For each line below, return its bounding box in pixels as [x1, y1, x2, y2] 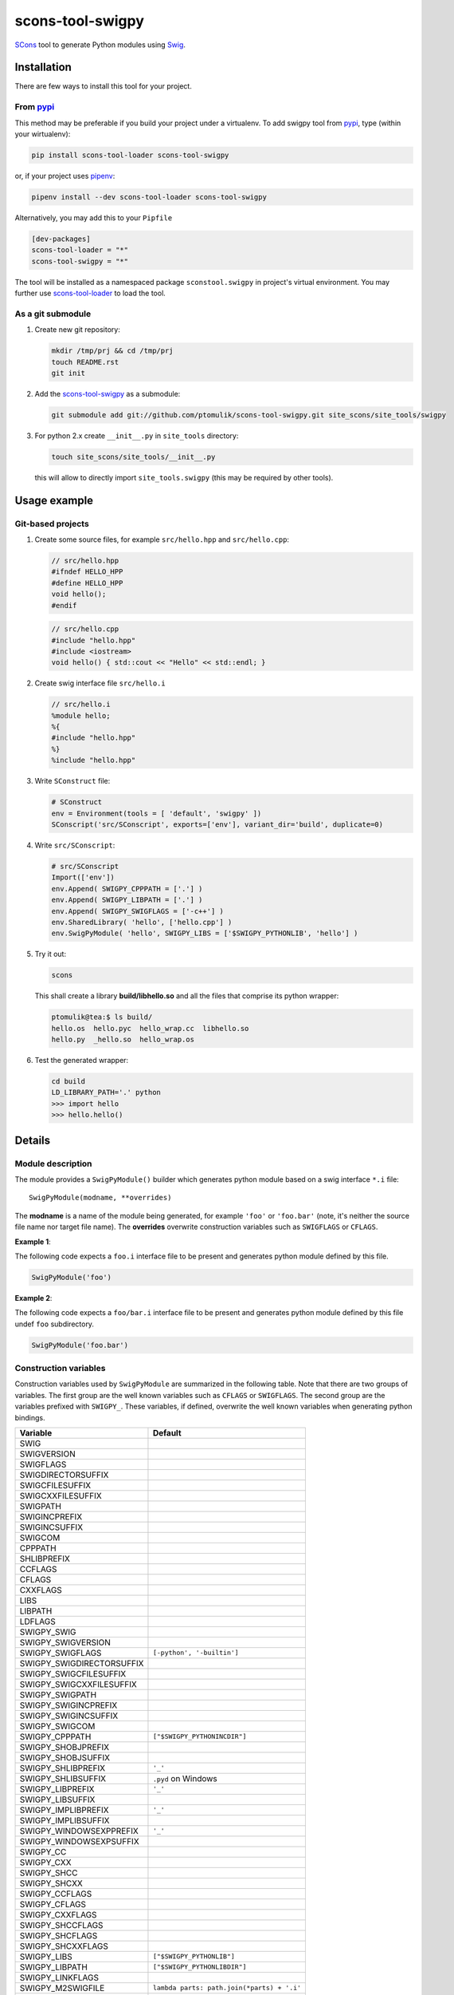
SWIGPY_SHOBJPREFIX [19, 1741, 110, 1752]
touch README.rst [51, 358, 119, 366]
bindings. [14, 1412, 45, 1422]
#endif [51, 601, 77, 610]
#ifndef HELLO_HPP [51, 567, 123, 576]
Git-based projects [14, 518, 89, 529]
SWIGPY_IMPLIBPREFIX [19, 1804, 109, 1815]
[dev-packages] [31, 234, 91, 243]
